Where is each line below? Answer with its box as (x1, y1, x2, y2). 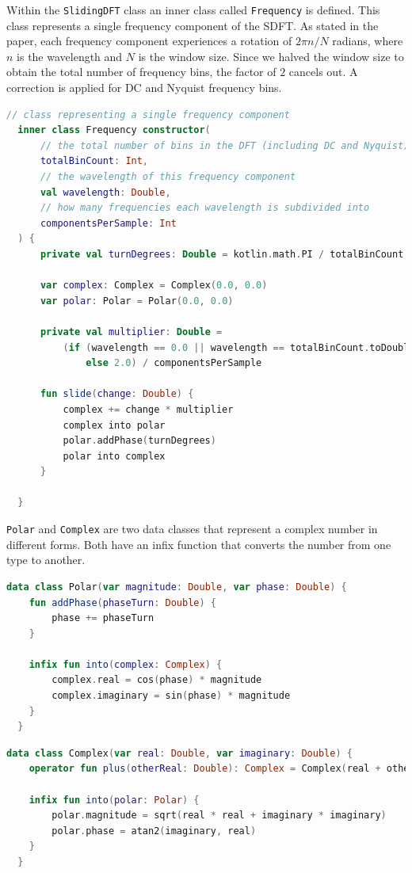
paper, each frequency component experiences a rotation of (6, 32, 292, 49)
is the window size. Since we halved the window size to (138, 48, 404, 64)
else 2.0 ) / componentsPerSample (86, 357, 262, 369)
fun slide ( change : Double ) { (40, 388, 194, 400)
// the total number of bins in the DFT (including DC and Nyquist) (40, 139, 410, 151)
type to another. (6, 551, 86, 568)
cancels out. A (288, 63, 358, 80)
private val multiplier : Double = (40, 326, 223, 337)
